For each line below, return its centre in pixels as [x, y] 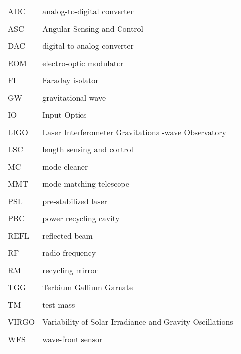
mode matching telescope [86, 184]
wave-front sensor [73, 339]
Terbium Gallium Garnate [88, 287]
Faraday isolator [71, 80]
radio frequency [69, 253]
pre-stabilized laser [75, 201]
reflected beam [68, 235]
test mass [59, 304]
